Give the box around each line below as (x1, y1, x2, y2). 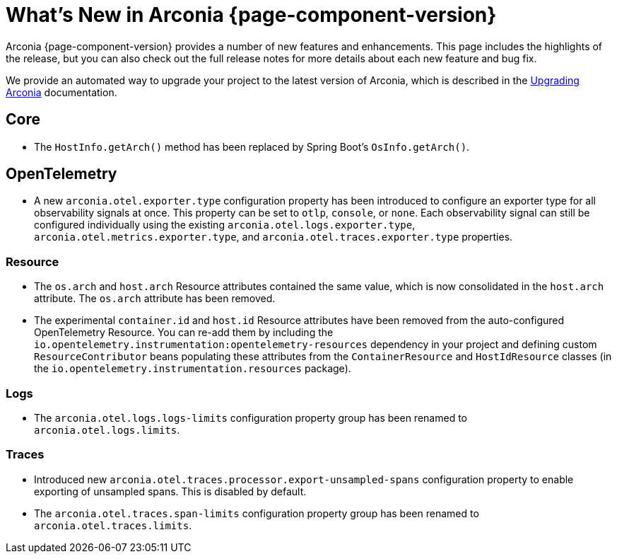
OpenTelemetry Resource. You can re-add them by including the (34, 326, 334, 339)
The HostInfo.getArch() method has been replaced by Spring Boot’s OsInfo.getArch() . (34, 140, 470, 153)
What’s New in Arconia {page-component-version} (6, 3, 497, 27)
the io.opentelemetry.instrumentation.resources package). (34, 362, 351, 375)
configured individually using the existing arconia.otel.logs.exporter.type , (34, 219, 416, 231)
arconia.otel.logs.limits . (34, 423, 180, 436)
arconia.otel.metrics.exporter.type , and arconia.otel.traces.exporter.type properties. (34, 231, 513, 243)
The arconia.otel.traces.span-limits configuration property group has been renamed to (34, 507, 479, 519)
